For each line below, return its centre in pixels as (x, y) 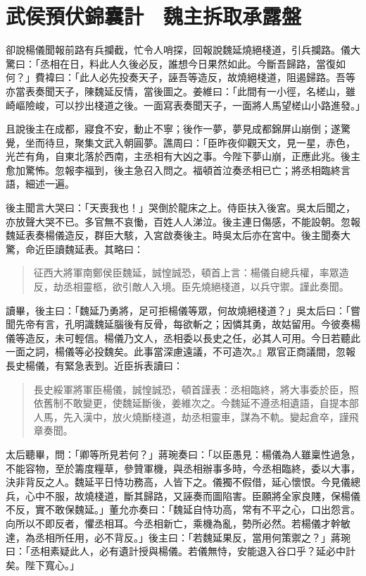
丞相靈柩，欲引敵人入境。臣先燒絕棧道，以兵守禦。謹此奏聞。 (206, 287)
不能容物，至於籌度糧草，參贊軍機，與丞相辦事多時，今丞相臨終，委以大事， (183, 468)
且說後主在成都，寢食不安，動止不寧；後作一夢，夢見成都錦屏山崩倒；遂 (173, 129)
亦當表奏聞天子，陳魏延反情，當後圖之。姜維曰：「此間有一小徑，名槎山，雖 (181, 91)
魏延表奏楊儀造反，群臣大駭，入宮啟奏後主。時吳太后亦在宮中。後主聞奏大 (178, 235)
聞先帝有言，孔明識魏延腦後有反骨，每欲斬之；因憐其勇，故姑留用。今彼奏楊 (183, 324)
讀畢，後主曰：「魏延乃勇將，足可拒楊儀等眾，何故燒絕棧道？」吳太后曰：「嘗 (183, 310)
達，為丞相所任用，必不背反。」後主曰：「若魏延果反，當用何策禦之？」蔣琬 (178, 537)
